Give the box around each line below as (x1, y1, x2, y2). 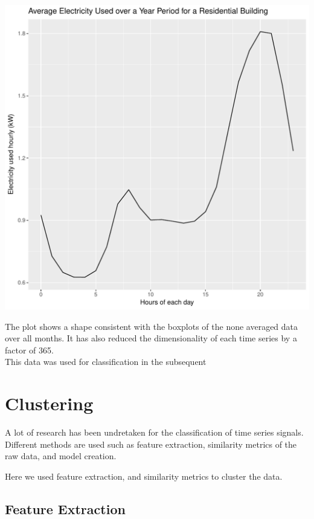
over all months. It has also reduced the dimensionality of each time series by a (5, 332, 297, 344)
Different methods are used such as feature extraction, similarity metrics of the (5, 437, 297, 450)
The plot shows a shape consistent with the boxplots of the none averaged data (5, 320, 298, 332)
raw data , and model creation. (5, 450, 117, 462)
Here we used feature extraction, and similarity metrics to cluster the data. (5, 469, 283, 482)
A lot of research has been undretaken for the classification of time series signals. (5, 426, 304, 439)
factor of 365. (5, 343, 54, 356)
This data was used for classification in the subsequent (5, 355, 207, 368)
